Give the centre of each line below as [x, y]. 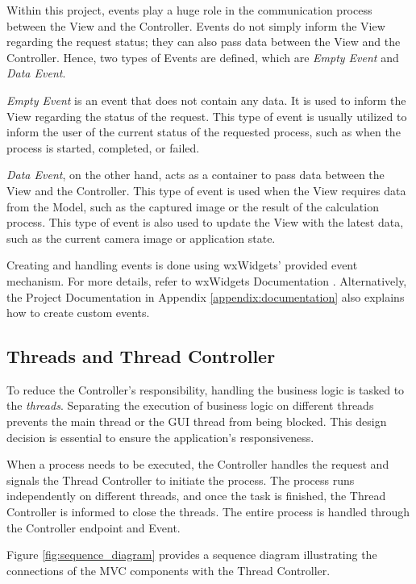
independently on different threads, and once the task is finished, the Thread [196, 496]
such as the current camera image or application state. [141, 238]
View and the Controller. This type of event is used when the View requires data [206, 190]
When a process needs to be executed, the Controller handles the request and [198, 464]
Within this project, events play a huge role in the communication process [189, 10]
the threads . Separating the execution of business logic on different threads [190, 405]
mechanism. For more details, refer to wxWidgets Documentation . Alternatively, [207, 280]
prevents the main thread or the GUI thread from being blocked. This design [197, 421]
